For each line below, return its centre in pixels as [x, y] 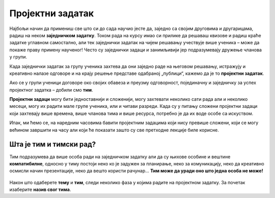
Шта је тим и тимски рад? [53, 144]
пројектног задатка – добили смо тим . [51, 90]
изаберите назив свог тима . [40, 190]
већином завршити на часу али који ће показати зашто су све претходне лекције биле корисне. [114, 130]
